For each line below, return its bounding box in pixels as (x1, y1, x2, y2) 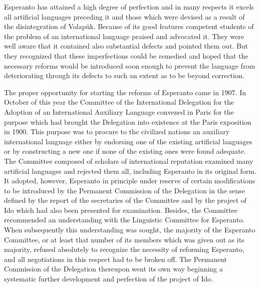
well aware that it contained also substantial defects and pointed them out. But (4, 41, 248, 51)
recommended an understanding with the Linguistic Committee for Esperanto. (4, 214, 245, 225)
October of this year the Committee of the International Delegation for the (4, 97, 234, 107)
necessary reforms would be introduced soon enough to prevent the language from (4, 60, 255, 71)
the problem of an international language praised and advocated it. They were (4, 31, 244, 41)
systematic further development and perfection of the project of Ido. (4, 273, 213, 284)
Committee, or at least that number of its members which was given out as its (4, 234, 244, 244)
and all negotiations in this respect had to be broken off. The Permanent (4, 253, 227, 264)
